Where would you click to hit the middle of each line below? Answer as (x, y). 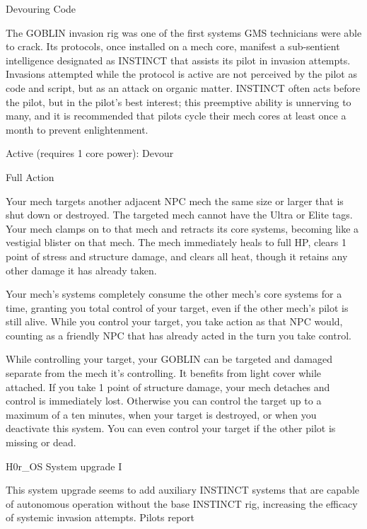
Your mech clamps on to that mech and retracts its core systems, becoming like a (182, 228)
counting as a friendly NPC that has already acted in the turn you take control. (179, 335)
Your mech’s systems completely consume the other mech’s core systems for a (174, 294)
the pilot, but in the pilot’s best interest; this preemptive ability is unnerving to (179, 101)
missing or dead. (41, 442)
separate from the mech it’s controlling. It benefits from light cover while (164, 373)
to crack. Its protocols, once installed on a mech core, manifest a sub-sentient (173, 46)
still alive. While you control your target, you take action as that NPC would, (174, 321)
